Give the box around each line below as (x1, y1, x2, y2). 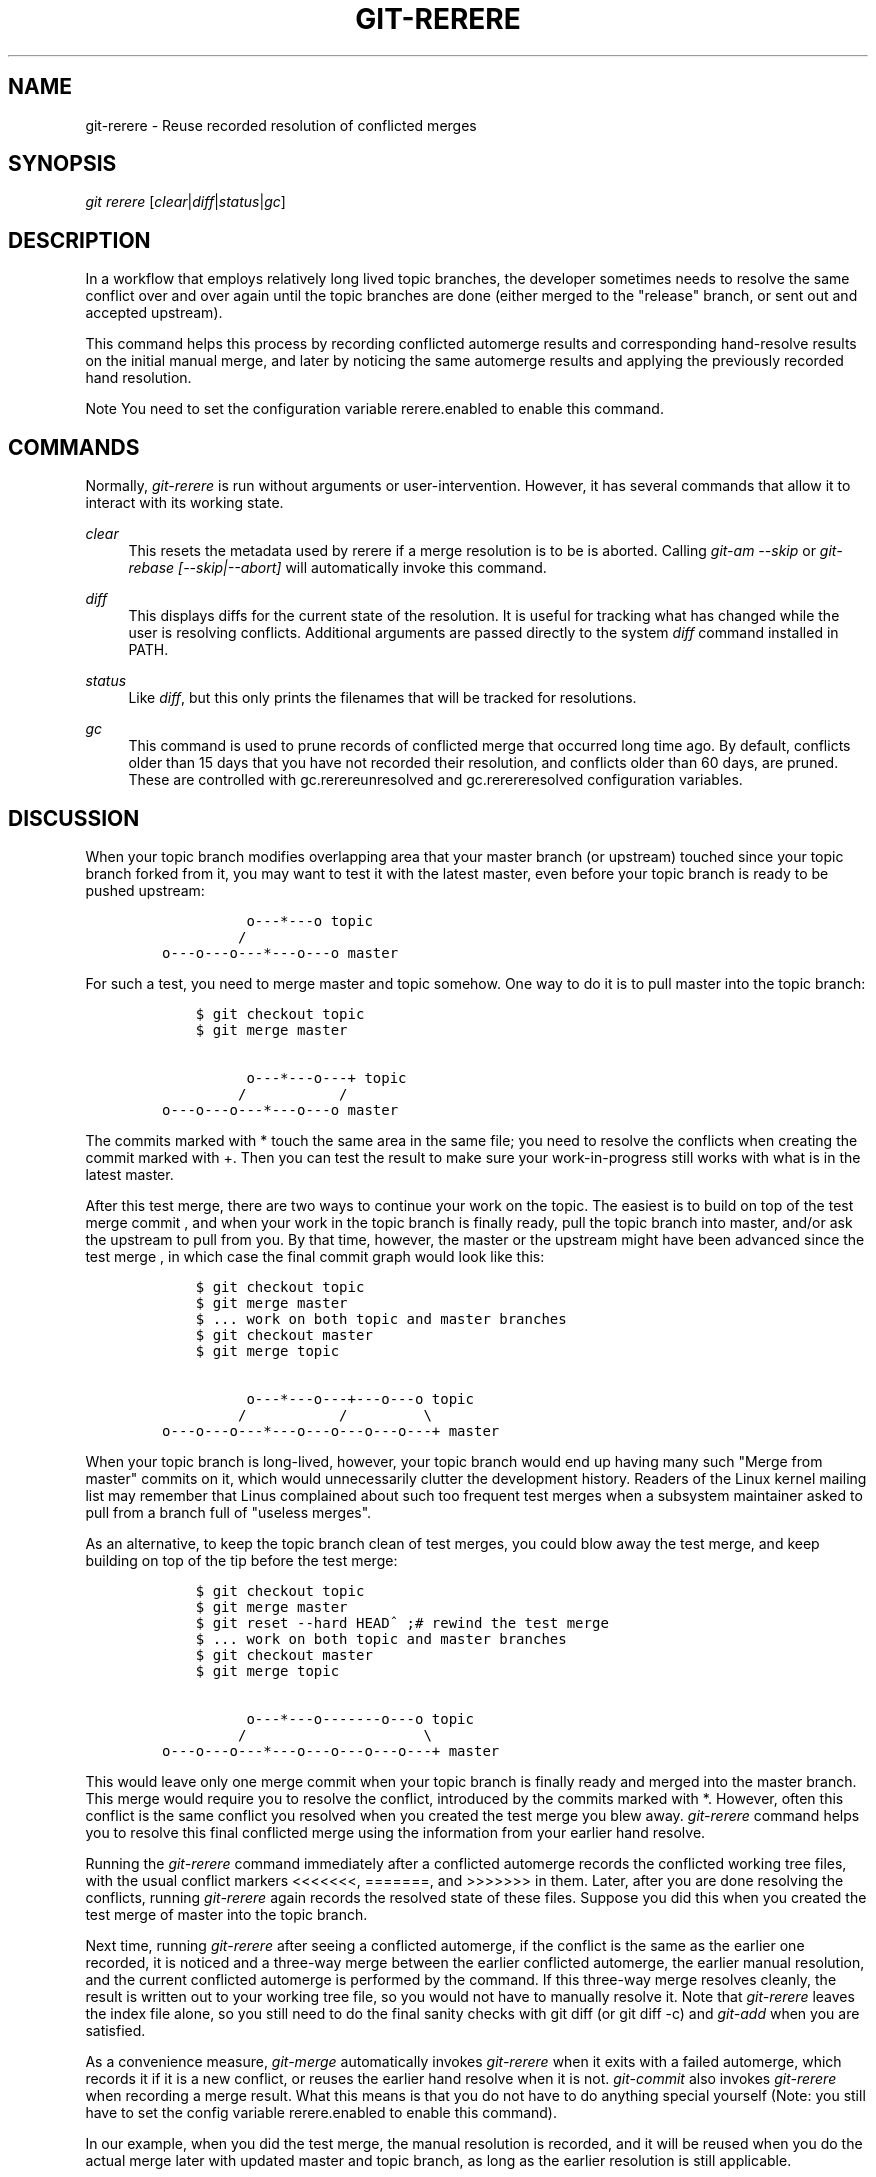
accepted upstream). (85, 304, 223, 322)
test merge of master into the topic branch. (85, 1905, 368, 1923)
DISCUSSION (8, 805, 140, 831)
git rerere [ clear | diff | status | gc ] (85, 193, 286, 211)
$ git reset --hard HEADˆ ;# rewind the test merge (195, 1614, 609, 1631)
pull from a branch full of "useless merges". (85, 1503, 372, 1521)
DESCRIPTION (8, 227, 151, 253)
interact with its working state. (85, 494, 284, 512)
